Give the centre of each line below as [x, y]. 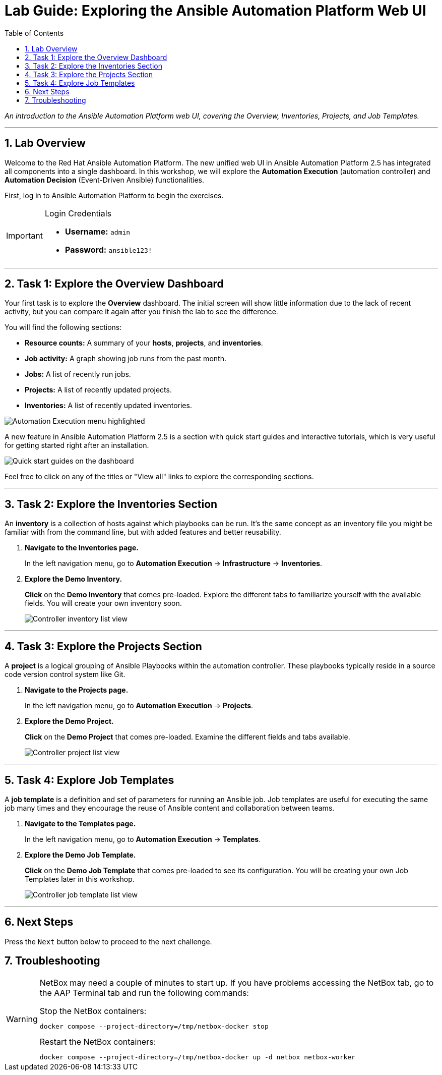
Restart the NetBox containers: [98, 1041]
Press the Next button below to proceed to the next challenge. [108, 941]
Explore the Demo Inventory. [74, 579]
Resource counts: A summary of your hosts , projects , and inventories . [144, 343]
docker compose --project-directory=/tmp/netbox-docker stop [154, 1026]
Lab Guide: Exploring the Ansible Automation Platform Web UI [215, 11]
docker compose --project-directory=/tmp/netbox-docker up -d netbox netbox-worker [197, 1057]
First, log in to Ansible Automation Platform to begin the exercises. [114, 195]
